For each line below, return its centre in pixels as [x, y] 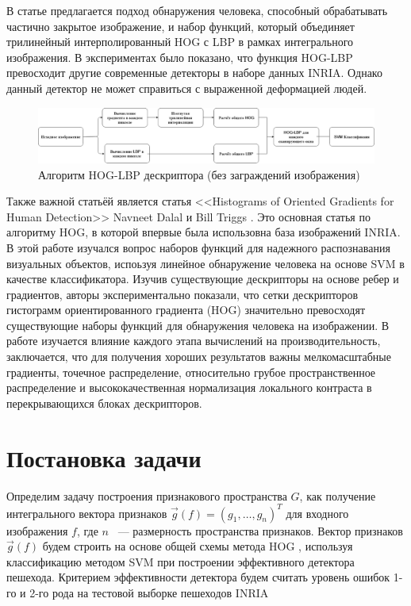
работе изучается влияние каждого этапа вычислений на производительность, [194, 341]
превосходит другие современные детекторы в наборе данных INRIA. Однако [194, 73]
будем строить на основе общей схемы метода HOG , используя [198, 546]
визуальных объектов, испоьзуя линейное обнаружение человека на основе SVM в [205, 263]
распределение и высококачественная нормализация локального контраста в [189, 387]
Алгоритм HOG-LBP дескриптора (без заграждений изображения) [199, 174]
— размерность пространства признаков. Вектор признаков [260, 530]
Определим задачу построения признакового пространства [147, 495]
